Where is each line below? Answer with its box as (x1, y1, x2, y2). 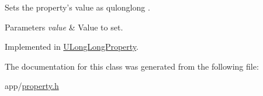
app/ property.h (5, 80, 59, 92)
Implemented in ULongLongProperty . (5, 40, 139, 53)
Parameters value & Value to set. (5, 20, 123, 33)
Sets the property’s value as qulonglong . (5, 1, 150, 13)
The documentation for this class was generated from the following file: (5, 60, 259, 72)
